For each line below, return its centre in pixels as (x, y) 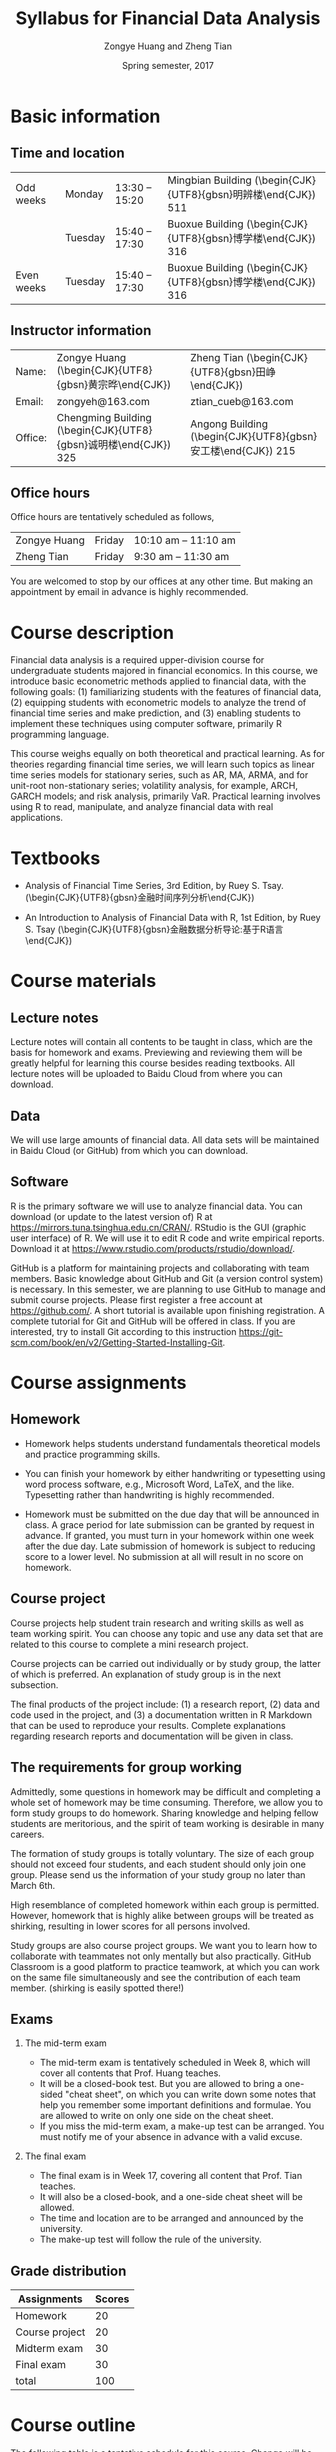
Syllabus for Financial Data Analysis (168, 18)
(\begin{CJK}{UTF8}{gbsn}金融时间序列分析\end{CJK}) (139, 898)
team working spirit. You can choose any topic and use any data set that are (167, 1633)
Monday (84, 194)
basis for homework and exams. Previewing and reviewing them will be (156, 1053)
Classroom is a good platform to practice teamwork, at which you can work (165, 1966)
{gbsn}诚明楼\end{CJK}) (114, 444)
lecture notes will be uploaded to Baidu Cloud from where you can (146, 1074)
